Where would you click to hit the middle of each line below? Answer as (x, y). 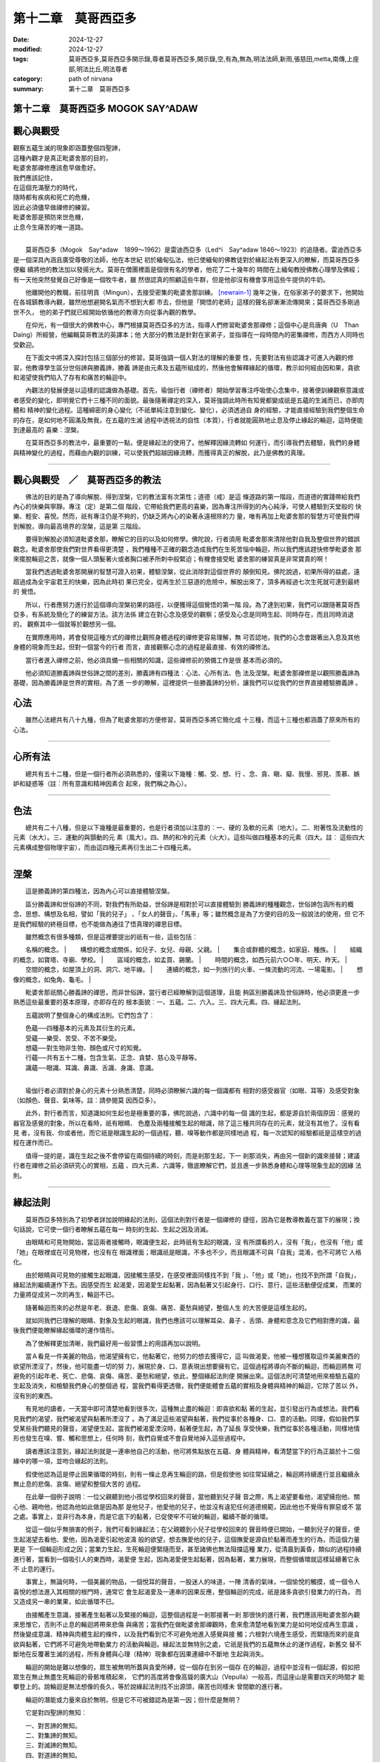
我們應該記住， (34, 178)
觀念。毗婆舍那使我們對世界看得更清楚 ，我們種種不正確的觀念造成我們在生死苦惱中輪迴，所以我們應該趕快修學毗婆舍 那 (187, 549)
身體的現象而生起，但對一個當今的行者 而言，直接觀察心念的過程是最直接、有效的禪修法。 (143, 647)
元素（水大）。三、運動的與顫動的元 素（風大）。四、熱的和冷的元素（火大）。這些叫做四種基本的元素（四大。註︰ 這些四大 (189, 837)
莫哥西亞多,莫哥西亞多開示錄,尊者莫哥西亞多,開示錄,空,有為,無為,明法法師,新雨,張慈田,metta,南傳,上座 (214, 59)
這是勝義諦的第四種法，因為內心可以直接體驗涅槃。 (99, 891)
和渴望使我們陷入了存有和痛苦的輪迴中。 (71, 378)
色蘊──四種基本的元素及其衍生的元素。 (82, 1028)
